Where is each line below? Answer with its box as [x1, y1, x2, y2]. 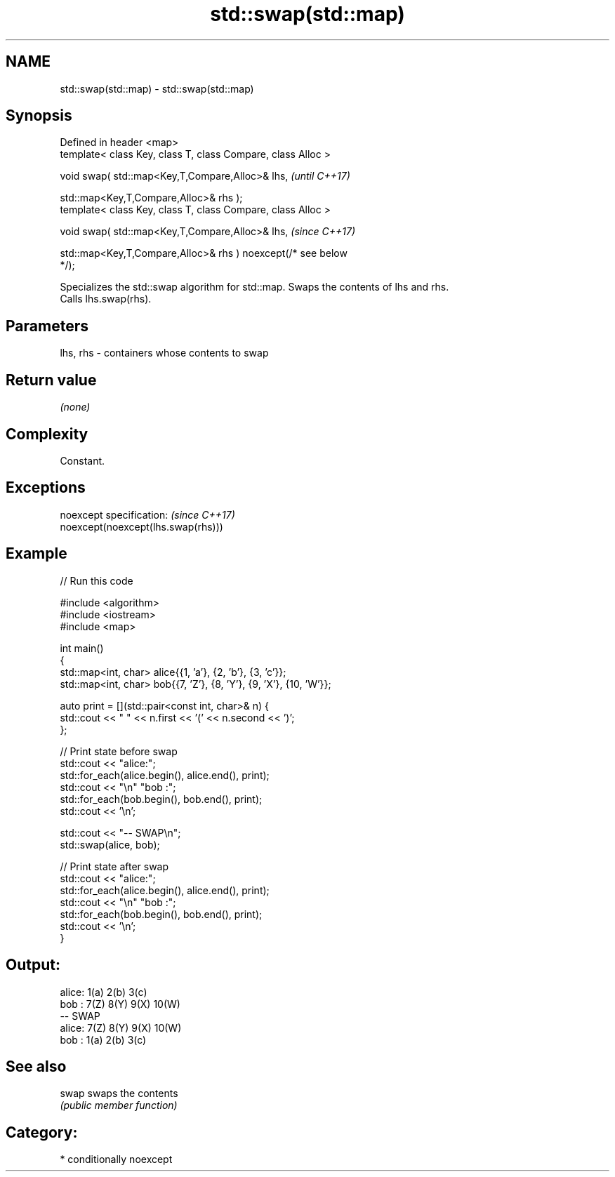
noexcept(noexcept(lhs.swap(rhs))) [60, 520, 223, 533]
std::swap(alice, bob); [60, 838, 160, 851]
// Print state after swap [60, 860, 169, 872]
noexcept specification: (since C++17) [60, 508, 235, 521]
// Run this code [60, 574, 133, 587]
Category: [6, 1123, 78, 1141]
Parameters [6, 317, 88, 335]
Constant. [60, 454, 105, 467]
